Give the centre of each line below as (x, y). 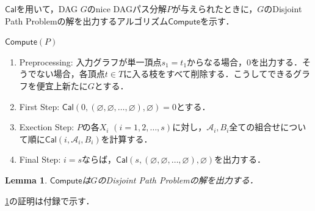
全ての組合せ (255, 127)
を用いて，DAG (47, 9)
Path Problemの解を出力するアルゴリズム (87, 20)
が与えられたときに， (215, 9)
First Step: (39, 106)
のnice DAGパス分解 (127, 9)
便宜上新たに (62, 85)
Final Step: (40, 159)
